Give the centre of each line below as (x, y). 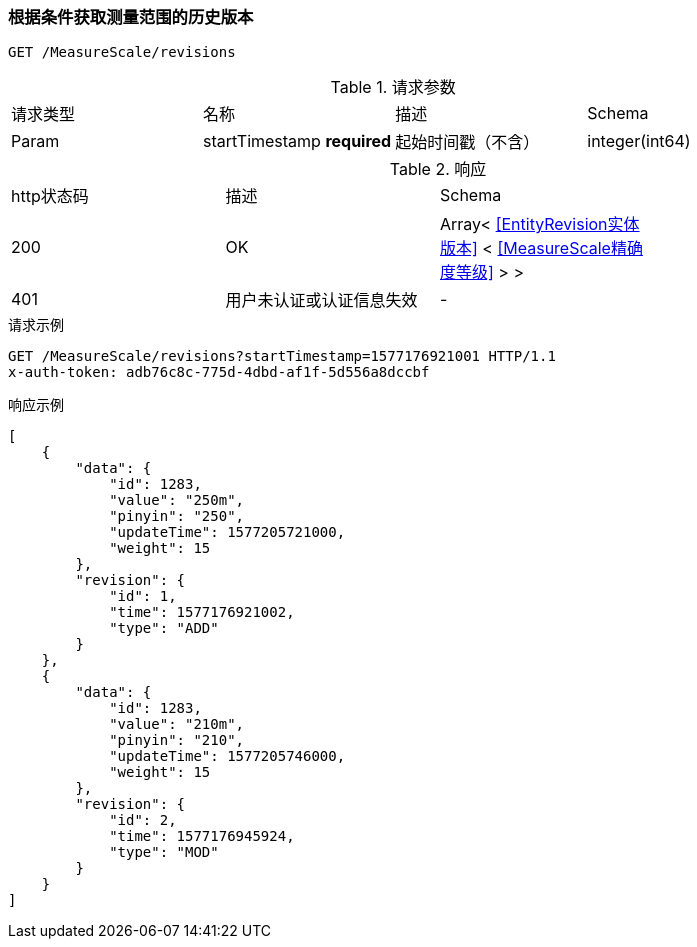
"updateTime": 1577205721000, (227, 532)
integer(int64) (639, 141)
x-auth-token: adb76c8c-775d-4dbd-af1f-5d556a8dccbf (219, 372)
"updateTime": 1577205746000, (227, 756)
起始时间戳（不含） (467, 142)
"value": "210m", (177, 724)
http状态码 (50, 196)
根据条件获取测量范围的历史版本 (131, 17)
